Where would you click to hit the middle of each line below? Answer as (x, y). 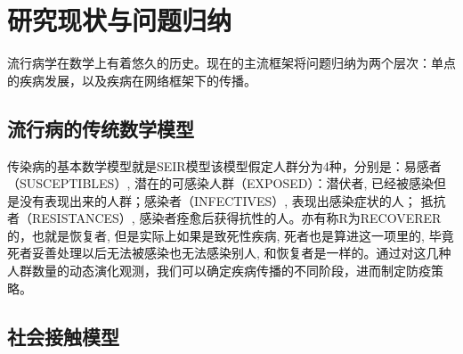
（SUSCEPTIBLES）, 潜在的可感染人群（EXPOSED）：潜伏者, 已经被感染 (220, 183)
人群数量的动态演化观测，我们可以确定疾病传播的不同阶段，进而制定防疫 (219, 271)
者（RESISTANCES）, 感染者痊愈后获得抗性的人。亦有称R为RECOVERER (224, 218)
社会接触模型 (63, 336)
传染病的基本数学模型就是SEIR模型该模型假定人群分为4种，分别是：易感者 (224, 165)
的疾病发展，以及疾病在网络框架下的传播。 (132, 80)
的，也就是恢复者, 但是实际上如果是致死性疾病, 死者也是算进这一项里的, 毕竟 (231, 235)
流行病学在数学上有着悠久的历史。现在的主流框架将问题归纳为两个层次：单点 (231, 63)
